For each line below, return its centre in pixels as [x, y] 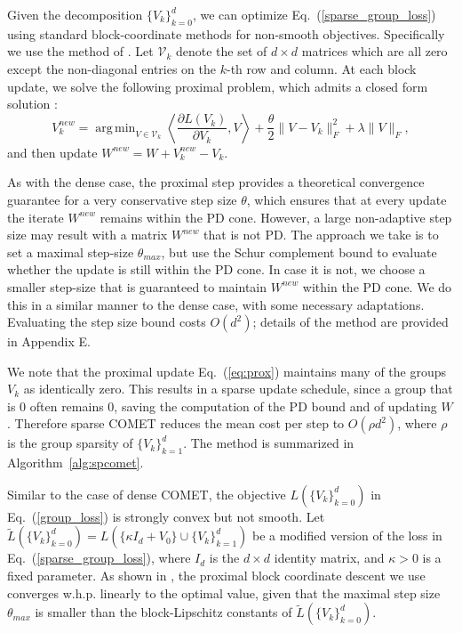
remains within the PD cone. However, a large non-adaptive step [276, 217]
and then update [52, 152]
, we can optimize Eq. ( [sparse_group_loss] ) [314, 14]
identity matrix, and [329, 558]
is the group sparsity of [70, 443]
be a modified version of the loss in [347, 536]
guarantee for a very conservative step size [122, 199]
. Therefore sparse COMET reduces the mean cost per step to [176, 423]
